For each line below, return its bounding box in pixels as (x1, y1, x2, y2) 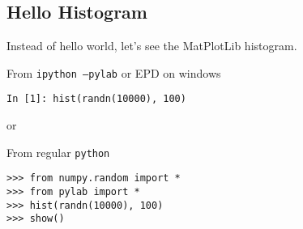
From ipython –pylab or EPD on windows (6, 64, 221, 81)
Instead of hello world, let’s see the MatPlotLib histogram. (6, 37, 297, 54)
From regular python (6, 143, 110, 160)
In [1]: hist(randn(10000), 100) (6, 93, 186, 105)
